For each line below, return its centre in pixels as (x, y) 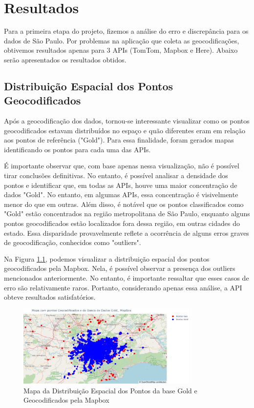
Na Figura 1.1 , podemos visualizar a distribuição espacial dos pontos (107, 258)
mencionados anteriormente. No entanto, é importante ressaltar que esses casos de (127, 278)
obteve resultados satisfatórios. (50, 297)
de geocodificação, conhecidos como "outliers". (73, 242)
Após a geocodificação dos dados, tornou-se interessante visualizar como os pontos (127, 121)
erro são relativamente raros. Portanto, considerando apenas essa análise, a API (123, 287)
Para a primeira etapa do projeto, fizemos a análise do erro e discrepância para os (126, 31)
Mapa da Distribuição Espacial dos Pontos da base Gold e (110, 390)
